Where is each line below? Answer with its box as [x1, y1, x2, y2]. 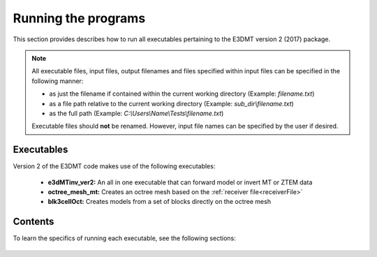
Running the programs [13, 10, 146, 26]
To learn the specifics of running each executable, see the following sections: [13, 234, 237, 242]
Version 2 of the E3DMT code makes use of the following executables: [13, 162, 216, 170]
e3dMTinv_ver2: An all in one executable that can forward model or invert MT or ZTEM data [47, 178, 313, 186]
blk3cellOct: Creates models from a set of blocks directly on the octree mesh [47, 198, 272, 206]
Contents [13, 216, 54, 228]
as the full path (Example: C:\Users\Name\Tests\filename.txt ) [49, 109, 224, 117]
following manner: [31, 77, 84, 85]
